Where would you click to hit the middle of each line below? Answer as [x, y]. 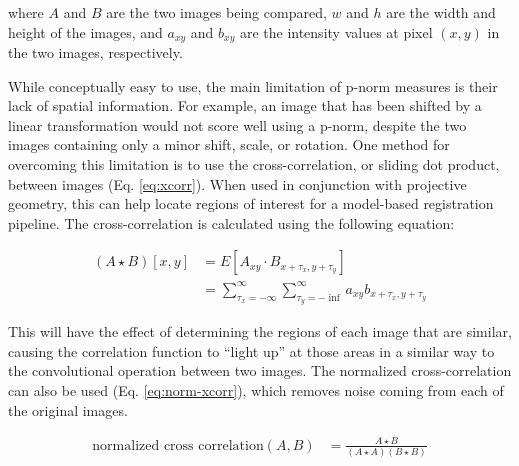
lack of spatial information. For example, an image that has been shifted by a [245, 105]
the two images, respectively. [95, 52]
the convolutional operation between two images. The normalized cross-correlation [260, 370]
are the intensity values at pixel [336, 31]
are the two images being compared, [216, 12]
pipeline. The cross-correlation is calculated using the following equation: [231, 222]
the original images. [68, 409]
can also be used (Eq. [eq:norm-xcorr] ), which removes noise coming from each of [256, 389]
